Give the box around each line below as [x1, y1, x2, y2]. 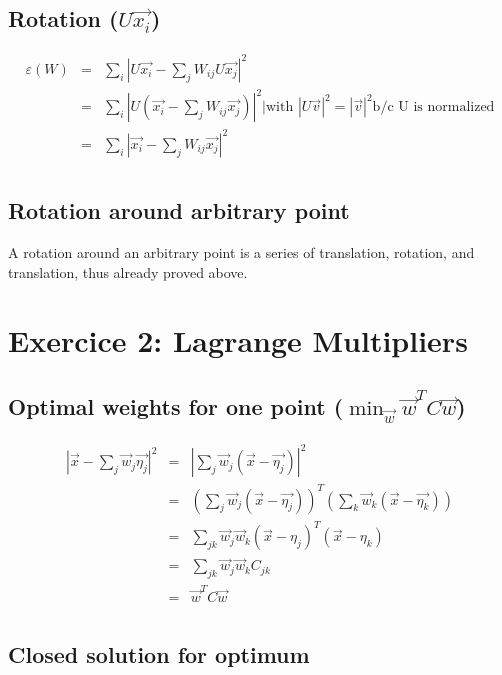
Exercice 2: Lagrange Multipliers [8, 320, 468, 361]
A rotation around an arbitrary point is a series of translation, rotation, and [8, 242, 475, 263]
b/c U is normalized [372, 100, 495, 115]
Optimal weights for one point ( [8, 391, 344, 422]
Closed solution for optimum [8, 639, 310, 670]
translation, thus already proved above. [8, 261, 248, 282]
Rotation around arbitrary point [8, 195, 350, 226]
